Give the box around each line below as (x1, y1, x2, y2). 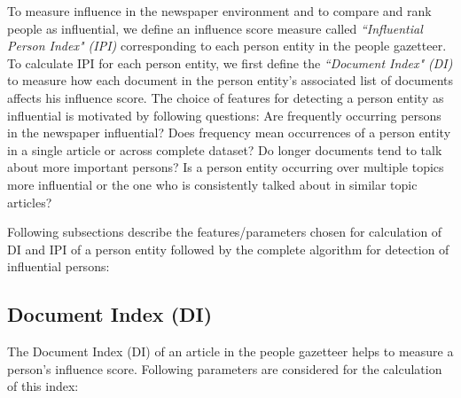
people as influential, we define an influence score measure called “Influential (7, 19, 423, 37)
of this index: (7, 377, 79, 395)
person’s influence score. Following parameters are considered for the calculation (7, 359, 442, 378)
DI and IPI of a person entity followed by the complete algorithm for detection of (7, 239, 449, 258)
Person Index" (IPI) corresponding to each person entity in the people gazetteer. (7, 36, 447, 55)
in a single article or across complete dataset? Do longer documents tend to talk (7, 140, 442, 159)
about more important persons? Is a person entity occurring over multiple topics (7, 158, 444, 176)
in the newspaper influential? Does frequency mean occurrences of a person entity (7, 123, 451, 142)
